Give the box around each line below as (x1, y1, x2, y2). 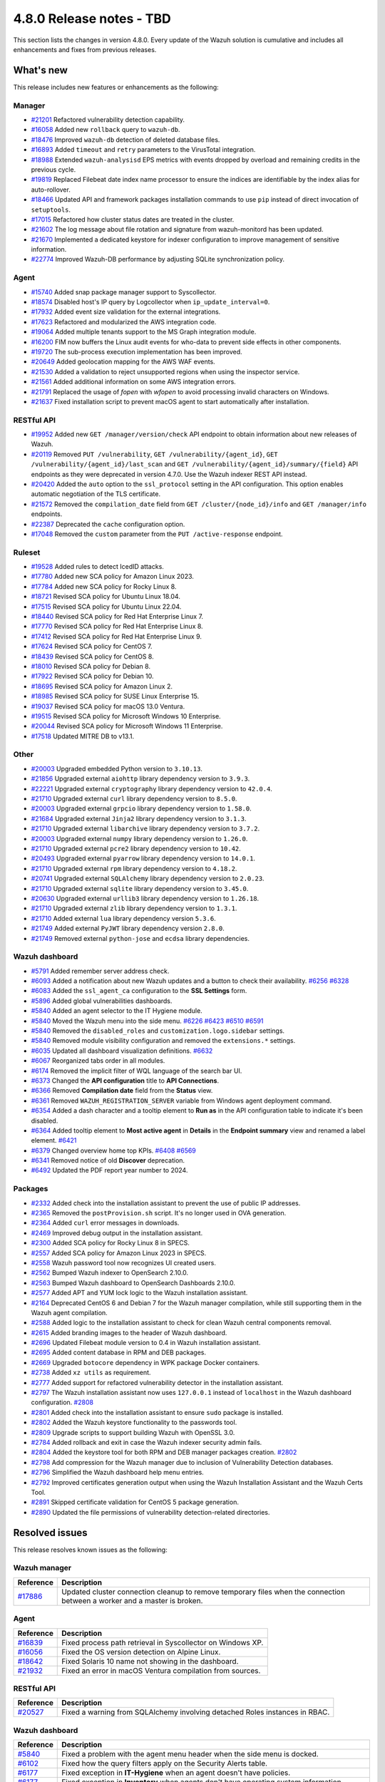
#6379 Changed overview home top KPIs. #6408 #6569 (31, 1146, 196, 1155)
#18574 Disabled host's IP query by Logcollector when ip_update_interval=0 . (31, 297, 270, 306)
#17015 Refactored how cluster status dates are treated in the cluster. (31, 215, 235, 224)
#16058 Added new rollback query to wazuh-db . (31, 125, 180, 134)
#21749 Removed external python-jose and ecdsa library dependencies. (31, 934, 250, 942)
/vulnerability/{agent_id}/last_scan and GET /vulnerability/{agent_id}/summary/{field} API (31, 460, 359, 468)
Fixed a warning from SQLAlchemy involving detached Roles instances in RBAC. (61, 1707, 330, 1717)
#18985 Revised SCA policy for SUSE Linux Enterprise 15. (31, 692, 200, 701)
